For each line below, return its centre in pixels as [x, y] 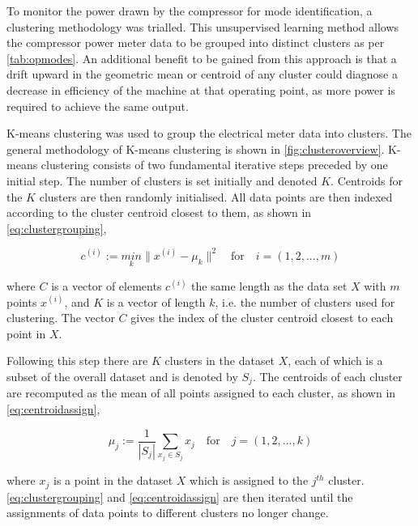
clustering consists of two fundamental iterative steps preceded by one [214, 165]
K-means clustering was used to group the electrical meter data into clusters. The [209, 133]
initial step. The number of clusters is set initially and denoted [162, 180]
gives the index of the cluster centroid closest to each [262, 318]
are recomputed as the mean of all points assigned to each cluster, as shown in [201, 393]
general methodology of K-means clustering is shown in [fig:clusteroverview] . [196, 148]
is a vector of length [156, 301]
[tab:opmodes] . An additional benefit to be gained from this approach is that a [202, 58]
